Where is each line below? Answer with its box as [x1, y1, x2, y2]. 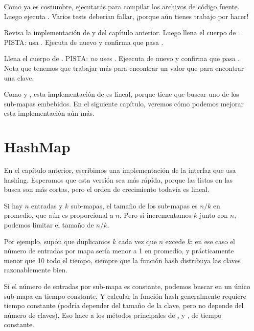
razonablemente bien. [4, 265, 68, 275]
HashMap [4, 137, 70, 157]
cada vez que [118, 236, 157, 246]
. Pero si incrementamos [119, 210, 192, 220]
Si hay [4, 200, 23, 210]
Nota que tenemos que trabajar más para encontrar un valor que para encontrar [4, 62, 244, 73]
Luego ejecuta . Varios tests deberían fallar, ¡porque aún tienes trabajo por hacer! [4, 11, 249, 21]
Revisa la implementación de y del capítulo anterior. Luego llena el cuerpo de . [4, 27, 240, 38]
